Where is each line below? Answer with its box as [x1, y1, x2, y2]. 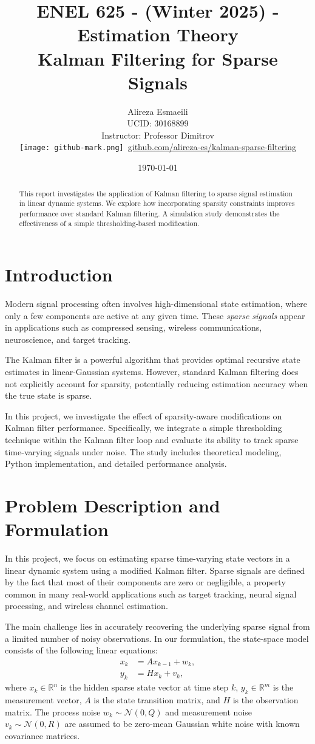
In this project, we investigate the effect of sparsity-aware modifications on [5, 409, 282, 422]
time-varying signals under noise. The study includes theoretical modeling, [5, 445, 282, 458]
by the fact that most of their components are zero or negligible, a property [5, 576, 286, 588]
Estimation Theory [77, 22, 239, 47]
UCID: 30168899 [127, 117, 189, 129]
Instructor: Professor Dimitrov [101, 128, 214, 141]
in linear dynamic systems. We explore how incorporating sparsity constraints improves [19, 198, 295, 208]
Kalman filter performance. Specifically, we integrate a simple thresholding [5, 421, 282, 434]
